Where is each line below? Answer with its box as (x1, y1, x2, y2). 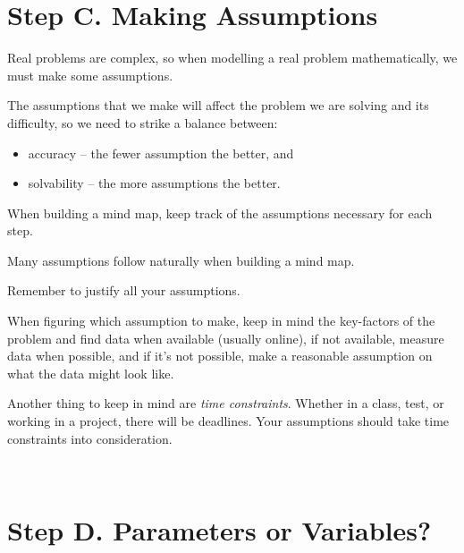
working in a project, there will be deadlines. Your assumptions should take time (7, 412, 450, 430)
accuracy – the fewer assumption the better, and (28, 143, 294, 162)
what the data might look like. (7, 363, 174, 382)
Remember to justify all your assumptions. (7, 281, 240, 300)
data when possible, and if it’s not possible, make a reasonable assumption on (7, 346, 433, 365)
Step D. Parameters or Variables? (7, 512, 432, 548)
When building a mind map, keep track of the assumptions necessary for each (7, 203, 433, 222)
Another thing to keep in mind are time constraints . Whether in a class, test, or (7, 394, 444, 413)
